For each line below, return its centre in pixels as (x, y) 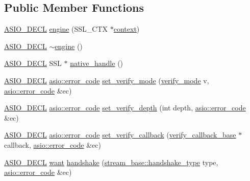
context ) (127, 29)
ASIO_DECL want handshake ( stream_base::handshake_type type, (111, 162)
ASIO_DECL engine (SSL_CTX (56, 29)
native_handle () (97, 63)
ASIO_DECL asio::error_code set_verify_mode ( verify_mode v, (107, 80)
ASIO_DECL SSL (33, 63)
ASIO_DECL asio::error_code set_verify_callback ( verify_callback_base (120, 135)
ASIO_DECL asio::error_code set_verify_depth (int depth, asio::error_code (125, 108)
